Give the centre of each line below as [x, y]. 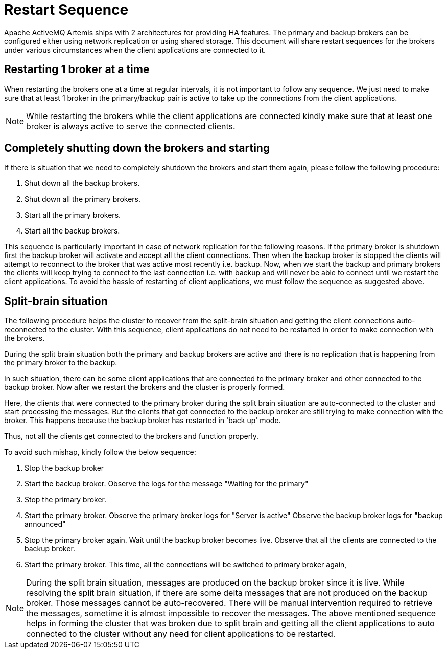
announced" [45, 524]
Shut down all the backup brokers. [82, 183]
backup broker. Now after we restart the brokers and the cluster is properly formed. [145, 387]
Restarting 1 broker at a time [77, 69]
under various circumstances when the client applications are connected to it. [135, 50]
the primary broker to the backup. [61, 363]
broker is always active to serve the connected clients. [131, 126]
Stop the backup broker [64, 468]
